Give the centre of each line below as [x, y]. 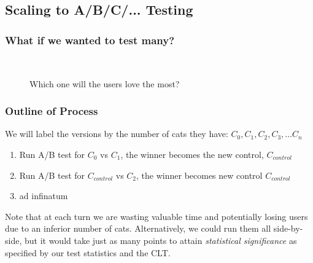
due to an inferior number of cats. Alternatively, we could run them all [138, 228]
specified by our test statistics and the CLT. [88, 252]
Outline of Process [52, 111]
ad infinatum [44, 196]
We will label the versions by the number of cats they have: [117, 134]
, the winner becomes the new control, [192, 154]
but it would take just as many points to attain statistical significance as [160, 240]
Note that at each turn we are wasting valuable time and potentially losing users [156, 216]
